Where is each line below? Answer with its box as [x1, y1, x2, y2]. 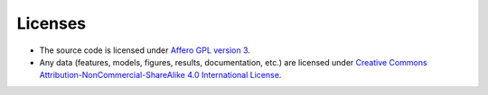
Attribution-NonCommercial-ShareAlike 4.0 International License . [39, 70, 282, 81]
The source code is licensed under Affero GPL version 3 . [39, 45, 250, 56]
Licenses [16, 13, 87, 33]
